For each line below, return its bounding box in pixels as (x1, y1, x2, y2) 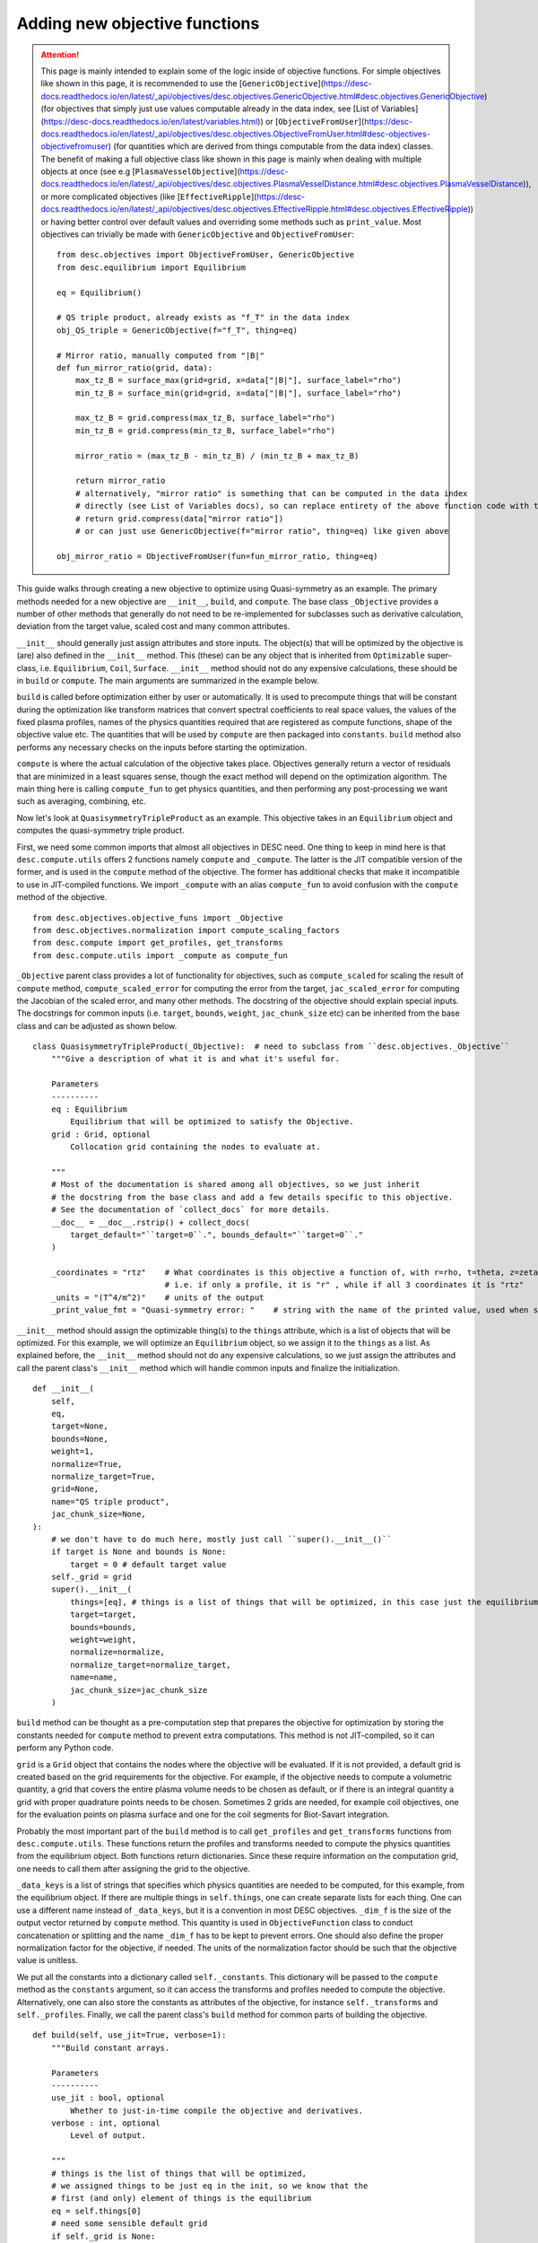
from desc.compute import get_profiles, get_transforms (32, 938, 283, 948)
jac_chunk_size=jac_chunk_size (70, 1685, 208, 1695)
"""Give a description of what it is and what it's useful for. (50, 1054, 340, 1064)
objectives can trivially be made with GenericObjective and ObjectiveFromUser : (40, 229, 354, 240)
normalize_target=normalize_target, (70, 1660, 232, 1670)
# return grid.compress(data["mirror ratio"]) (74, 513, 284, 524)
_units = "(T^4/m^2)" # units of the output (50, 1292, 265, 1303)
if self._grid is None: (50, 2230, 156, 2241)
